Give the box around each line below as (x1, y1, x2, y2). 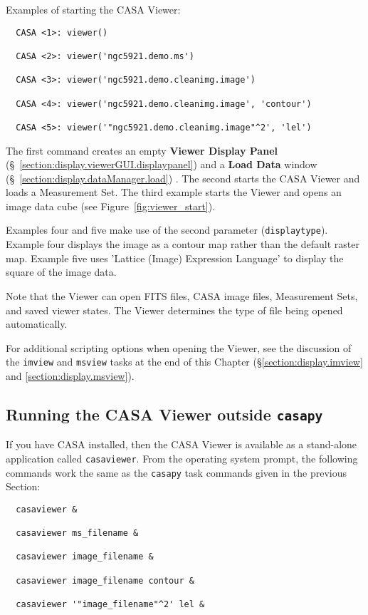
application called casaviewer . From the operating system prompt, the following (6, 450, 358, 465)
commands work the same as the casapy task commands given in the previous (6, 465, 347, 480)
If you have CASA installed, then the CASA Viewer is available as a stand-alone (6, 437, 357, 452)
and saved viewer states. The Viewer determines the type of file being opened (6, 302, 343, 317)
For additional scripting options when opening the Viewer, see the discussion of (6, 340, 352, 355)
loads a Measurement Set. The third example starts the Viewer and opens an (6, 185, 342, 200)
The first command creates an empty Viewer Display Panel (6, 143, 278, 157)
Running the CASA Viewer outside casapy (6, 403, 323, 425)
